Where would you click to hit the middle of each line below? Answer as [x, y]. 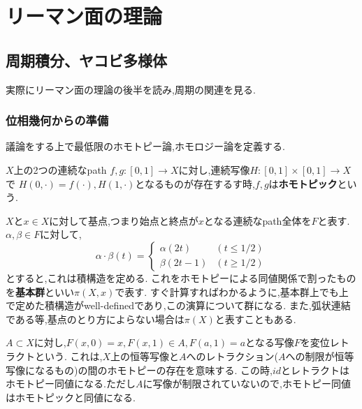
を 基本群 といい [40, 291]
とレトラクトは [316, 370]
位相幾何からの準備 [57, 120]
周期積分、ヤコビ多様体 [86, 60]
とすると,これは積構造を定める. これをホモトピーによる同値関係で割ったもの [181, 277]
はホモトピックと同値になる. [71, 397]
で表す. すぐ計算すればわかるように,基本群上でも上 [232, 291]
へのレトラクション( [232, 356]
